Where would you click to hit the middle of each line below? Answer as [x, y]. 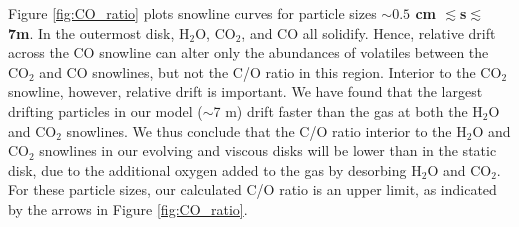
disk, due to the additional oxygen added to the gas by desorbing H [215, 169]
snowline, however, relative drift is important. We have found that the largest [245, 91]
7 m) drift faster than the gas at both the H [348, 110]
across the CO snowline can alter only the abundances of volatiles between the [248, 52]
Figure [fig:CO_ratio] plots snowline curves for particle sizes [192, 13]
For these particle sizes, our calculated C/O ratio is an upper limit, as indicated [252, 189]
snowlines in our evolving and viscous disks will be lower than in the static [268, 150]
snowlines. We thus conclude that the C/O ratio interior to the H [266, 130]
